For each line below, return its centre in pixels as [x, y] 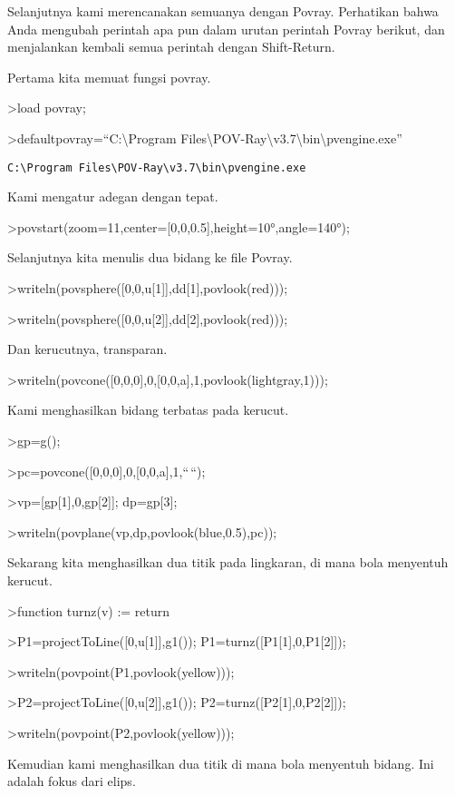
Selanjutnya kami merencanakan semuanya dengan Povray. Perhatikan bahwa [223, 11]
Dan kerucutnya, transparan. [87, 349]
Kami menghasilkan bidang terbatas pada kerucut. [148, 410]
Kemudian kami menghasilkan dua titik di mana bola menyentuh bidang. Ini [221, 763]
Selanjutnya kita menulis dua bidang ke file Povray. [150, 257]
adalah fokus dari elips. [72, 781]
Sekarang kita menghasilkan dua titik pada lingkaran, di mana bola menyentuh [228, 562]
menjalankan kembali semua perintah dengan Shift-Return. [171, 47]
